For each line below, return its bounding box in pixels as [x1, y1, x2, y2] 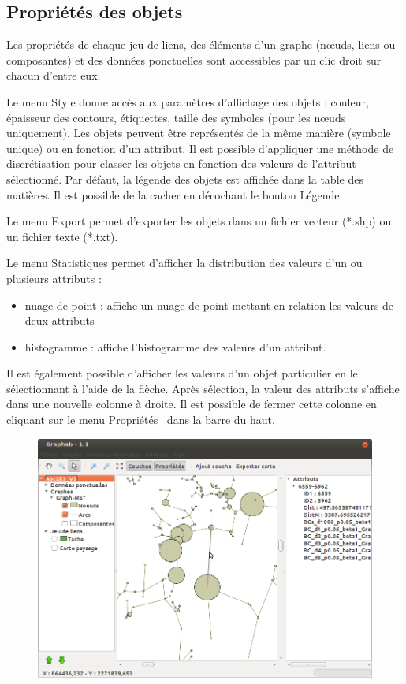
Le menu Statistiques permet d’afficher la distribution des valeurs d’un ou [6, 255, 363, 271]
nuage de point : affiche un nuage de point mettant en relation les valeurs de [24, 296, 394, 313]
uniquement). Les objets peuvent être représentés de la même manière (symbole [6, 125, 391, 141]
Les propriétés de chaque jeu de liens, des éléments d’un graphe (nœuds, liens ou [6, 36, 396, 53]
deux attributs [24, 312, 95, 329]
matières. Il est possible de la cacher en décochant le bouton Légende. [6, 186, 343, 203]
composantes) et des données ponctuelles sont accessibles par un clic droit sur [6, 51, 382, 68]
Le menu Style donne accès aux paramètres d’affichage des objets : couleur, [6, 93, 369, 110]
